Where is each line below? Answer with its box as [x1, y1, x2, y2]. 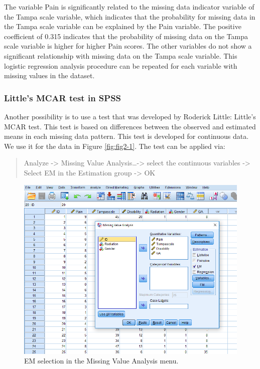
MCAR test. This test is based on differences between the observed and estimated [4, 121, 256, 131]
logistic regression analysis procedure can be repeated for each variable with [4, 60, 237, 71]
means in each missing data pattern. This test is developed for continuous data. [4, 131, 249, 141]
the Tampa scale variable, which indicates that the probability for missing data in [4, 11, 255, 22]
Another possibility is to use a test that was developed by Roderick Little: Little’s [4, 111, 256, 121]
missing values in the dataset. [4, 70, 95, 81]
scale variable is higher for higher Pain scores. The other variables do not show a [4, 41, 252, 51]
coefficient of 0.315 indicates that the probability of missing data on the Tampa [4, 31, 248, 41]
